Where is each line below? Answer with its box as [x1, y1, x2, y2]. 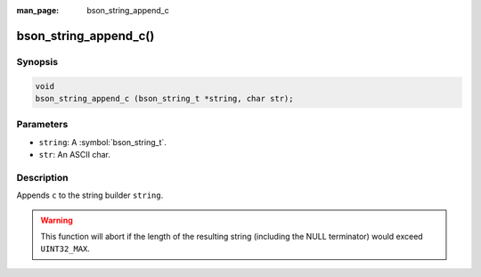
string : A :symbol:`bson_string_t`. [38, 136, 167, 147]
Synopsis [16, 55, 58, 68]
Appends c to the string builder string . [16, 190, 164, 200]
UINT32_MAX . [40, 243, 91, 254]
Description [16, 171, 69, 183]
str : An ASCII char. [38, 150, 111, 160]
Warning [40, 215, 73, 225]
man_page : [16, 5, 60, 15]
